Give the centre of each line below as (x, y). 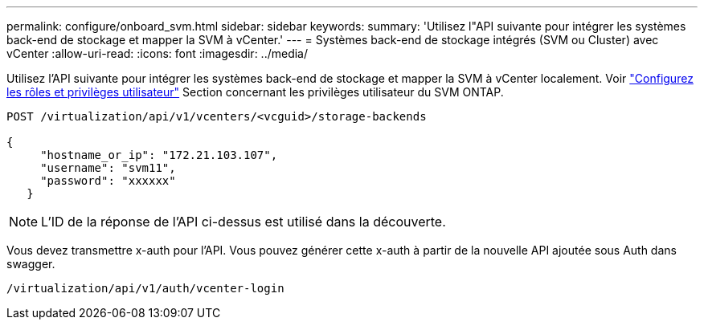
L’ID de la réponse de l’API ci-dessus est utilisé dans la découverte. (244, 222)
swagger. (31, 264)
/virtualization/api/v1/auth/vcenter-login (145, 288)
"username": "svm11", (108, 168)
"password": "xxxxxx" (108, 181)
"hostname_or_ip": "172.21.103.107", (159, 155)
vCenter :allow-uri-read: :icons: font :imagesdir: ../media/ (158, 53)
